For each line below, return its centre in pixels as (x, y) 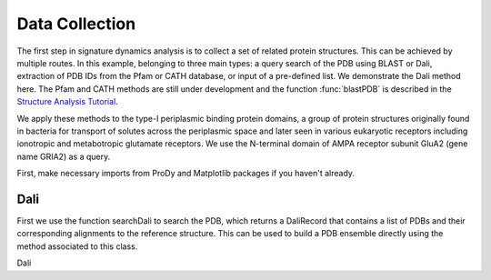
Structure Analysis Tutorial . (67, 102)
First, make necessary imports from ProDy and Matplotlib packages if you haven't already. (185, 174)
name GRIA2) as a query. (64, 156)
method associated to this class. (77, 246)
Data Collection (76, 24)
